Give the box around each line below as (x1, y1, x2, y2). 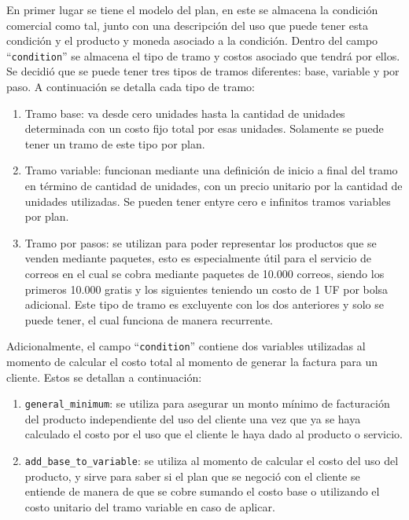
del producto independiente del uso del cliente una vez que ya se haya (24, 410, 361, 427)
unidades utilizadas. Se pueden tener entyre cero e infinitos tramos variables (24, 192, 391, 209)
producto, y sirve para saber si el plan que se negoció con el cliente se (24, 467, 360, 484)
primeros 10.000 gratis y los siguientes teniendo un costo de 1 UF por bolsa (24, 280, 389, 297)
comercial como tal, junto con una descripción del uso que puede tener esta (6, 16, 368, 33)
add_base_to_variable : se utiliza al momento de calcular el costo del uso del (24, 452, 399, 469)
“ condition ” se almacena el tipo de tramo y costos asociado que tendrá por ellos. (6, 47, 400, 64)
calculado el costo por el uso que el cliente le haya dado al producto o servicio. (24, 426, 403, 442)
